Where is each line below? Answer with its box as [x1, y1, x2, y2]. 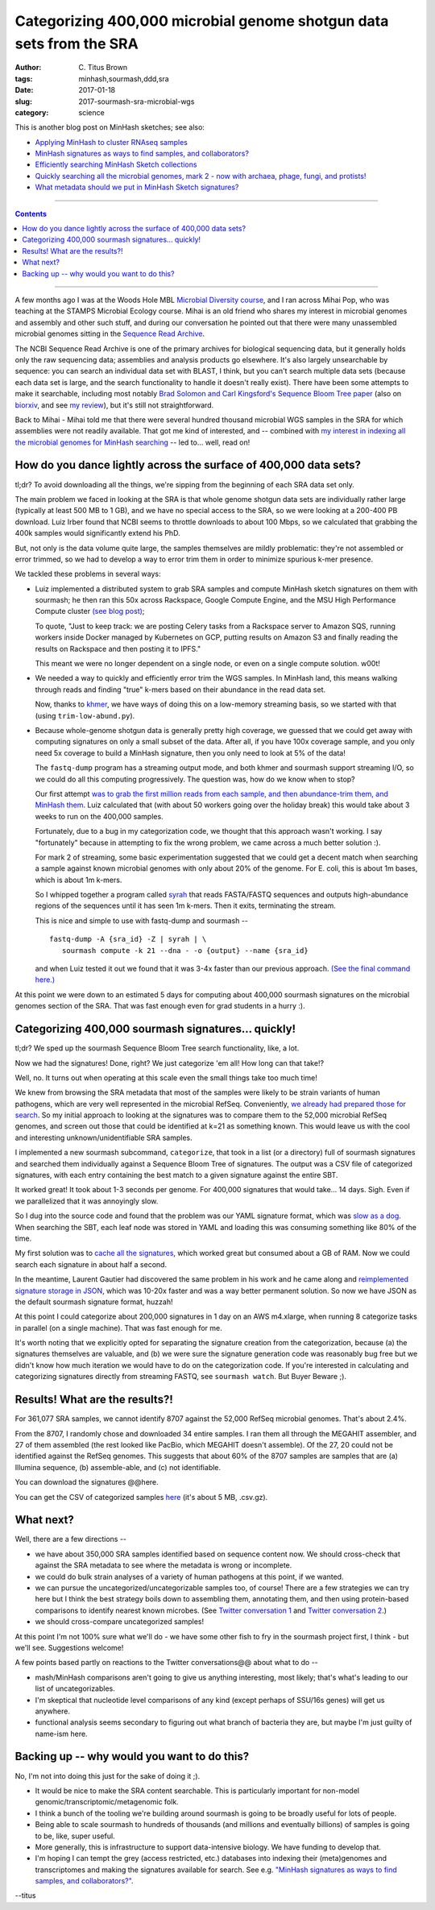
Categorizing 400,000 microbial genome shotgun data [14, 12, 389, 30]
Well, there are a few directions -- [14, 1535, 127, 1544]
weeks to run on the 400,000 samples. [35, 811, 164, 821]
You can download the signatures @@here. [14, 1477, 159, 1487]
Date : [14, 85, 34, 95]
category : [14, 107, 49, 117]
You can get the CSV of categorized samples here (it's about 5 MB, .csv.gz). [14, 1492, 268, 1502]
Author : [14, 63, 42, 73]
